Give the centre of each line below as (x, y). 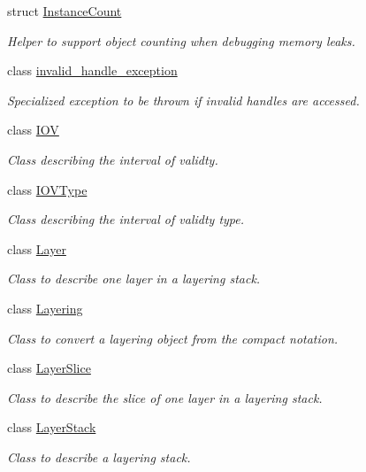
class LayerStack (52, 427)
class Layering (45, 308)
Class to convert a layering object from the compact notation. (173, 338)
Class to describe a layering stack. (99, 457)
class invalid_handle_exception (92, 70)
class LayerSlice (49, 368)
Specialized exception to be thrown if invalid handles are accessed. (183, 100)
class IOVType (47, 189)
